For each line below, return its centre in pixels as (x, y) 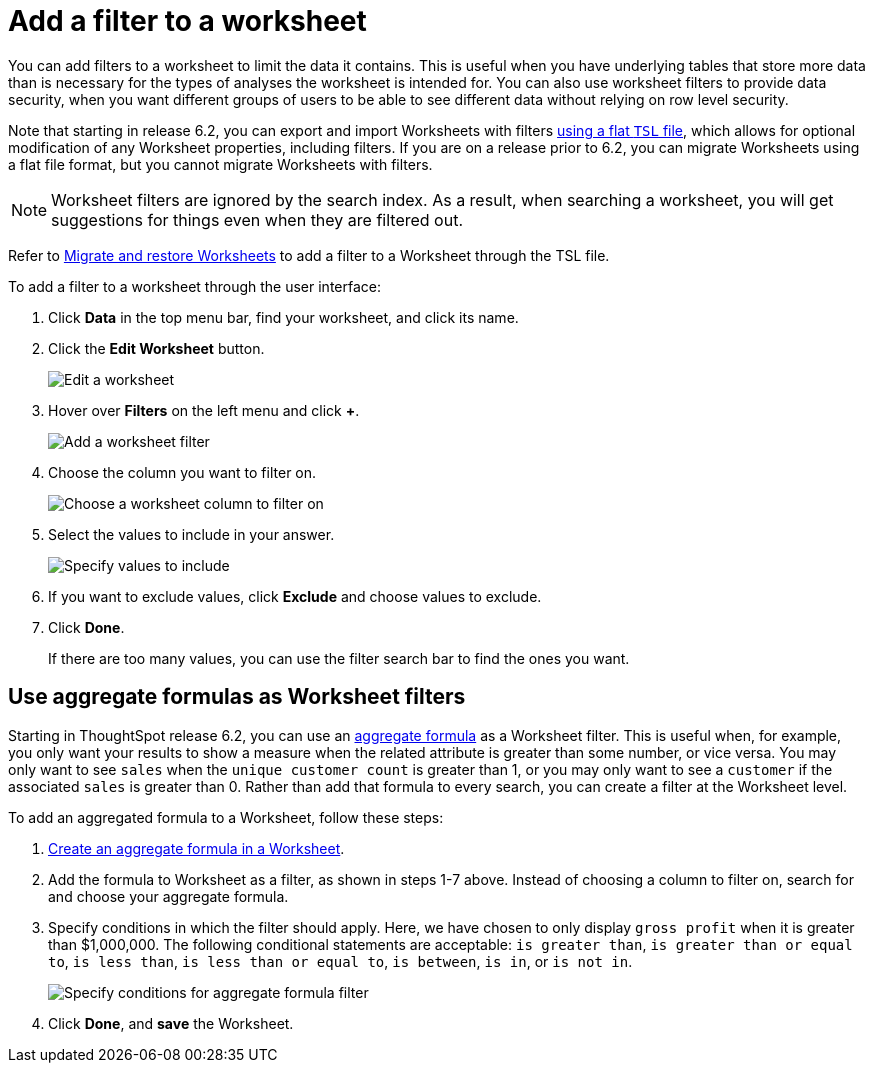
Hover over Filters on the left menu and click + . (204, 410)
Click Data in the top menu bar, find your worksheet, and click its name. (283, 317)
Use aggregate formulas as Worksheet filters (237, 697)
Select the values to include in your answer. (191, 534)
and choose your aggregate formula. (168, 896)
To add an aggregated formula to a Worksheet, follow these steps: (226, 817)
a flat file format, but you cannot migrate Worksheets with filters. (220, 164)
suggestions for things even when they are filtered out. (257, 219)
